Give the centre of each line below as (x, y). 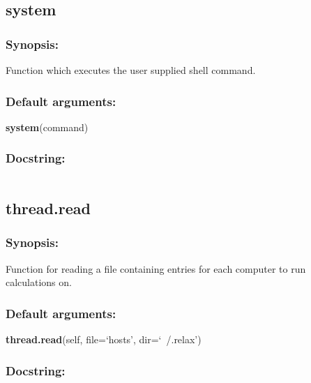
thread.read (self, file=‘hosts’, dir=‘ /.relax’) (104, 339)
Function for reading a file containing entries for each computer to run (156, 268)
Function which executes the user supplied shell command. (131, 70)
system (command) (47, 127)
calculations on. (39, 282)
